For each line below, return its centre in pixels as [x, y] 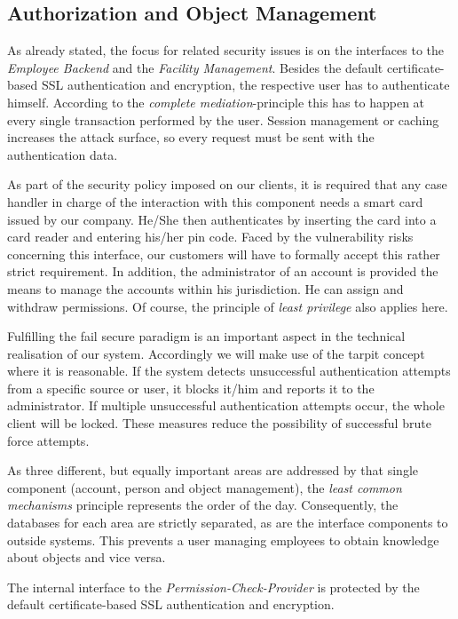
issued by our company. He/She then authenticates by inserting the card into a [222, 219]
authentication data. [63, 154]
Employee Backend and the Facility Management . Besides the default [195, 67]
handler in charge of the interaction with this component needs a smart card [215, 201]
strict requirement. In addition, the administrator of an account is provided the [223, 271]
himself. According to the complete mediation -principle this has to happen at [216, 102]
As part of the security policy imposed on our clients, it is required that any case [227, 184]
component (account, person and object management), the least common [205, 487]
